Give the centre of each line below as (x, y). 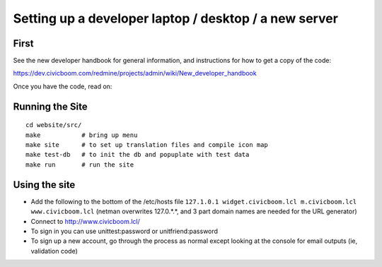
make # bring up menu (82, 135)
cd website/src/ (54, 125)
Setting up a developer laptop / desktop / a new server (176, 18)
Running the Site (50, 106)
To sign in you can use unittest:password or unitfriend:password (125, 231)
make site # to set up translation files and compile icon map (147, 145)
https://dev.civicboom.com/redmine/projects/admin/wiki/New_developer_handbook (135, 73)
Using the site (44, 185)
